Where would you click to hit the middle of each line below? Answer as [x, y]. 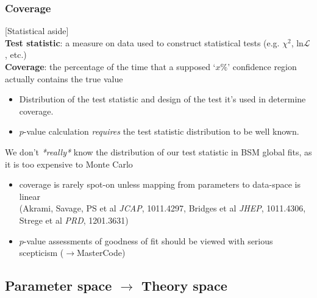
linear [30, 196]
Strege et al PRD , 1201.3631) [74, 220]
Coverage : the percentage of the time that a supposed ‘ [110, 66]
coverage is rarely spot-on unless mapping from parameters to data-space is [160, 184]
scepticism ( [41, 253]
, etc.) [16, 55]
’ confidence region [262, 66]
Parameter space [59, 286]
